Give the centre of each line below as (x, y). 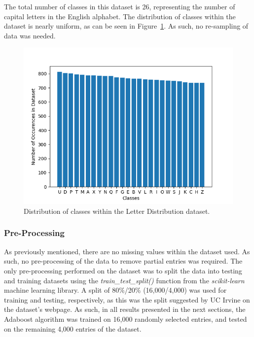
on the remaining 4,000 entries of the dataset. (73, 328)
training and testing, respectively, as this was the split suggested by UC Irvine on (127, 299)
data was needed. (30, 35)
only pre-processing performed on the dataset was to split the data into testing (123, 270)
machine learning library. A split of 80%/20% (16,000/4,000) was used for (115, 290)
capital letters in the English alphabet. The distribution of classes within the (120, 16)
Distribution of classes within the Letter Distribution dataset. (117, 211)
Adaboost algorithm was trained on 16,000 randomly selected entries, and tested (126, 319)
